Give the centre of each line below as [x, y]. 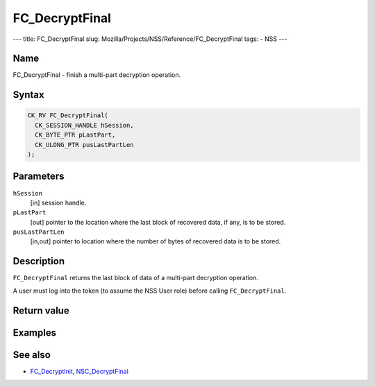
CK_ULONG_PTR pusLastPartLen [85, 145]
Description [39, 261]
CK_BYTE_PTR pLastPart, [75, 135]
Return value [41, 310]
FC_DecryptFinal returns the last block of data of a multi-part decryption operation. [135, 278]
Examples [35, 333]
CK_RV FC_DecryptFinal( [68, 115]
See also [32, 355]
